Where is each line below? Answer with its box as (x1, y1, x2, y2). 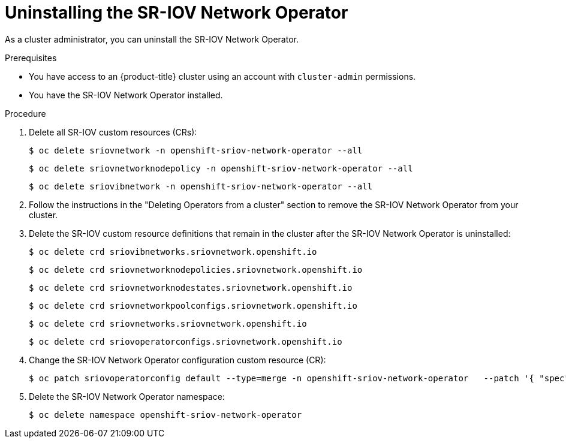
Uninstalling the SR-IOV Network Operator (5, 2, 348, 23)
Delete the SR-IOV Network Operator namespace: (29, 391, 225, 402)
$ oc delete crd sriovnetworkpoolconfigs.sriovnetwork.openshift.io (29, 300, 357, 311)
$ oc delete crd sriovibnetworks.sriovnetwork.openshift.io (29, 246, 317, 257)
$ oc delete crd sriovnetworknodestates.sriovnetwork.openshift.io (29, 282, 353, 293)
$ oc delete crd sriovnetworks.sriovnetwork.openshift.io (29, 318, 307, 329)
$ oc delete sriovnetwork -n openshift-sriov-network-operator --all (29, 145, 363, 155)
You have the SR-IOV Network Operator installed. (29, 89, 223, 100)
